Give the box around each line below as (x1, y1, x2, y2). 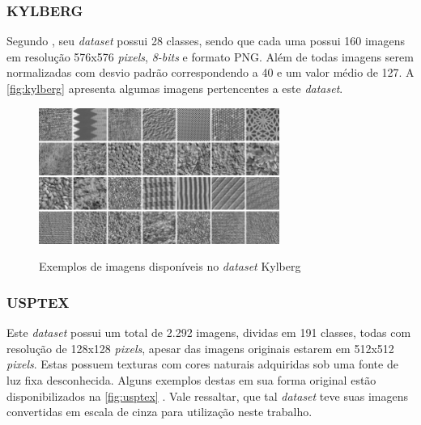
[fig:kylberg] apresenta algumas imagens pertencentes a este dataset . (6, 80, 343, 96)
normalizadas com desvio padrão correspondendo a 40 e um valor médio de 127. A (6, 64, 415, 81)
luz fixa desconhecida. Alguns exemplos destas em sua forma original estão (6, 371, 376, 388)
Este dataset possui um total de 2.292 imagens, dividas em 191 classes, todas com (6, 324, 411, 341)
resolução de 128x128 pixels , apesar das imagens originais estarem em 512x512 (6, 339, 394, 356)
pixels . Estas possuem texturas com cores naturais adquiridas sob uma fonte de (6, 356, 398, 372)
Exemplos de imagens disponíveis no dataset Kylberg (39, 258, 301, 275)
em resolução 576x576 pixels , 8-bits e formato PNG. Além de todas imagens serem (6, 48, 414, 65)
